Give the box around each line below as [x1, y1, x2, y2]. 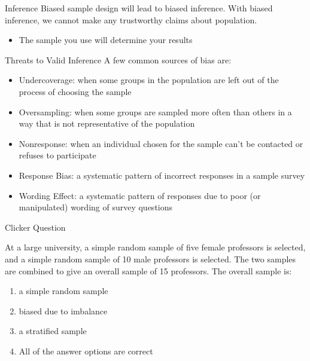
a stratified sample [19, 325, 87, 337]
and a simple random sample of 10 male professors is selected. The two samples [5, 252, 296, 265]
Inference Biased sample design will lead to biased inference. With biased [5, 2, 273, 14]
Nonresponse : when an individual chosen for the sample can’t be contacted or [19, 137, 303, 149]
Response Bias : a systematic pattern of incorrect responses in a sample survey [19, 169, 305, 181]
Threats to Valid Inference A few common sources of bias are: [5, 53, 232, 66]
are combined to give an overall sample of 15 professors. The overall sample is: [5, 264, 292, 277]
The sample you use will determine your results [19, 33, 193, 46]
